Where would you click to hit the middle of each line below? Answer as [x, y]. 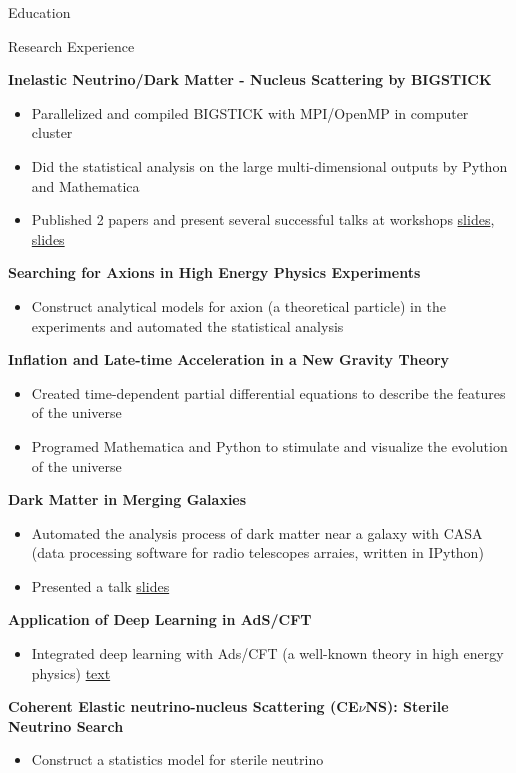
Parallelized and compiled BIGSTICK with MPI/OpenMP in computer [250, 112]
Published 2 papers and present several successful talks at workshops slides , [263, 219]
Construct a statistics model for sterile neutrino [177, 759]
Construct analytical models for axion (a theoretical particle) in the [238, 305]
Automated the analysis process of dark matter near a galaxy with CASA [257, 532]
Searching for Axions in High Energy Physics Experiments [214, 272]
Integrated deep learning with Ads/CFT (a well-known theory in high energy [267, 653]
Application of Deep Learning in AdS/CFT [160, 619]
